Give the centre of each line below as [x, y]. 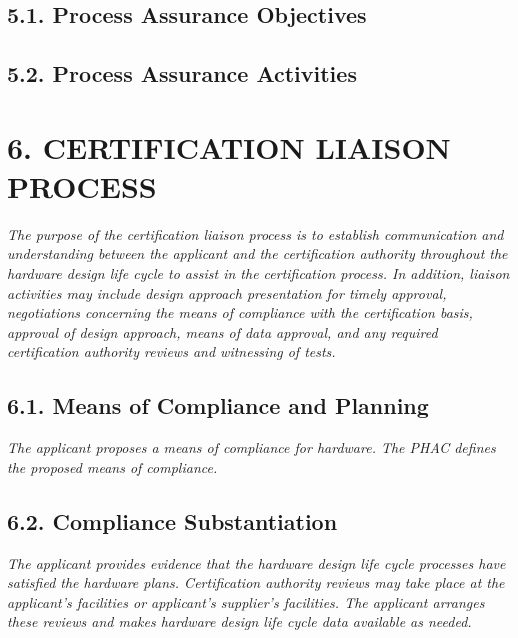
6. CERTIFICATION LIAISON [229, 146]
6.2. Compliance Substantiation [172, 520]
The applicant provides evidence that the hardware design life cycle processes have [256, 562]
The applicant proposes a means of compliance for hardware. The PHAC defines [251, 447]
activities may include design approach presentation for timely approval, [227, 292]
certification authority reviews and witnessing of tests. [171, 351]
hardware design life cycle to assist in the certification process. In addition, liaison [258, 273]
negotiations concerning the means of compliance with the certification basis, [240, 312]
